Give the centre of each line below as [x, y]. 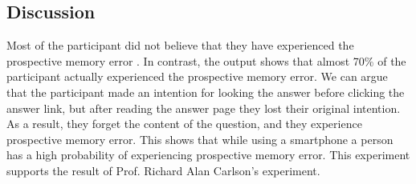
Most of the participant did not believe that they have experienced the [180, 45]
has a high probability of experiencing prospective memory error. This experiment [208, 155]
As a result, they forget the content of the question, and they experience [184, 124]
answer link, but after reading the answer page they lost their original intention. [204, 108]
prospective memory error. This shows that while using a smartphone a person [200, 139]
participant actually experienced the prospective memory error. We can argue [197, 76]
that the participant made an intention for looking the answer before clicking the [206, 92]
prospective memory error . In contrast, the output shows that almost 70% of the [206, 60]
